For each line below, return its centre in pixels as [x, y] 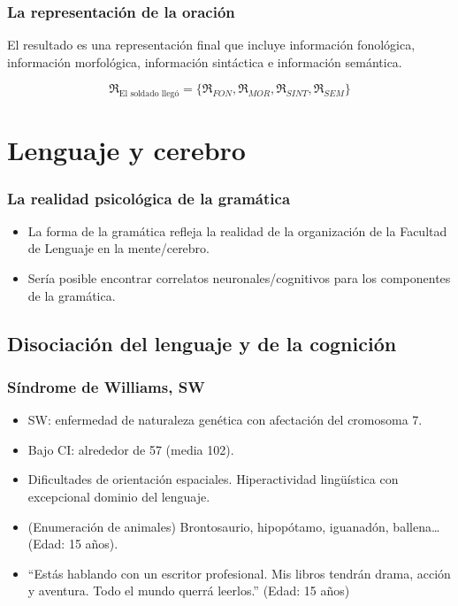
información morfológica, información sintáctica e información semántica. [205, 61]
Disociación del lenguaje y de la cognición [202, 343]
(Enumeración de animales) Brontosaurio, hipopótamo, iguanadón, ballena [229, 526]
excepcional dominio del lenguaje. [119, 496]
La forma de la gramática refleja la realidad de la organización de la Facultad [237, 230]
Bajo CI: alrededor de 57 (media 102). [131, 449]
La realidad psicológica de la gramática [149, 198]
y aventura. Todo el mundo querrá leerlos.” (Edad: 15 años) [189, 591]
